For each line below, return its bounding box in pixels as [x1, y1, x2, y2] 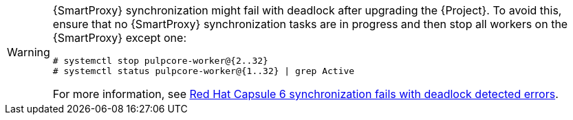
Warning [7, 45, 50, 59]
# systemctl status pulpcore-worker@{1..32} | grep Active [52, 66, 355, 76]
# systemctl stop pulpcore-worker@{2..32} [52, 56, 268, 66]
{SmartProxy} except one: [52, 31, 186, 45]
